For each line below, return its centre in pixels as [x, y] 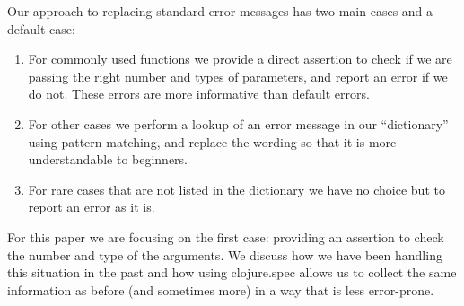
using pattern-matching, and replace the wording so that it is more [212, 141]
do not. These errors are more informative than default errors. [199, 94]
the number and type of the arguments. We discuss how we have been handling [225, 254]
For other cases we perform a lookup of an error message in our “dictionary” [238, 123]
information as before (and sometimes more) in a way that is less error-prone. [221, 289]
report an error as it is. [92, 207]
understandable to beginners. [108, 159]
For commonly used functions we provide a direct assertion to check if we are [240, 59]
